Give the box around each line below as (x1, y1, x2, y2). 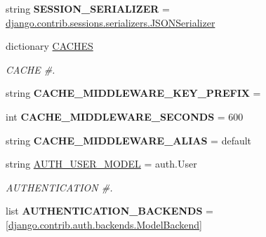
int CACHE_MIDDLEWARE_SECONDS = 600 (6, 109, 244, 123)
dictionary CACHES (6, 39, 93, 53)
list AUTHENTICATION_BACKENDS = (6, 203, 213, 218)
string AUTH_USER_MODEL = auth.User (6, 156, 197, 171)
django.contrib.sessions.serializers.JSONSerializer (6, 15, 215, 29)
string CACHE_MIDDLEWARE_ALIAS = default (6, 133, 252, 147)
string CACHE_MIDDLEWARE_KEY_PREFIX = (6, 86, 261, 100)
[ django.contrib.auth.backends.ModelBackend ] (6, 217, 203, 231)
